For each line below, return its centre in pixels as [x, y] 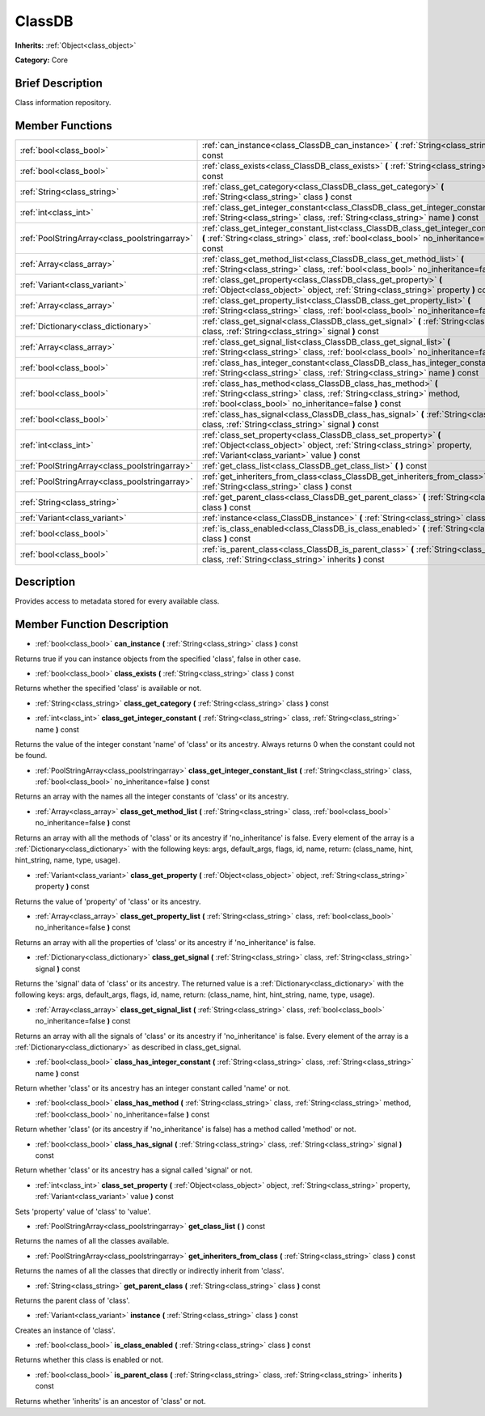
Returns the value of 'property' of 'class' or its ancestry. [108, 901]
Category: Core [42, 60]
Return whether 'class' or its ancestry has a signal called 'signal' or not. [134, 1170]
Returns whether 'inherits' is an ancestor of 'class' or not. [110, 1401]
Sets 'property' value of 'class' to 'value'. [83, 1211]
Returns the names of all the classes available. [92, 1241]
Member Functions [63, 125]
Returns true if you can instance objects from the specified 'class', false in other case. [158, 659]
